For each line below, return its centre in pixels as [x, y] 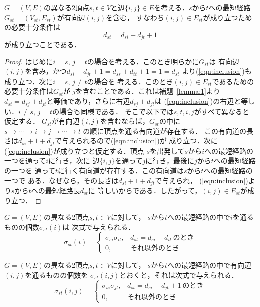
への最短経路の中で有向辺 [209, 265]
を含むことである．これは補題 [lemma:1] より [148, 91]
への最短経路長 [55, 190]
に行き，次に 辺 [74, 161]
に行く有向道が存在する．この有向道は [121, 170]
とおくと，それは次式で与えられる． [179, 275]
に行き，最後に [170, 161]
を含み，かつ [46, 71]
